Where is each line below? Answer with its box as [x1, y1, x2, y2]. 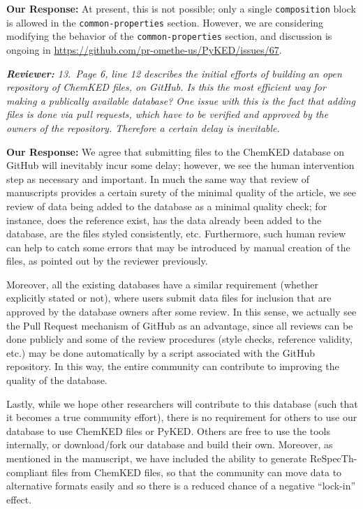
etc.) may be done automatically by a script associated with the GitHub [6, 345, 316, 360]
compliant [6, 464, 49, 479]
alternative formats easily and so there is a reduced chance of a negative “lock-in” [6, 478, 356, 493]
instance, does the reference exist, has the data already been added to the [6, 212, 322, 227]
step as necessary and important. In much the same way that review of [6, 171, 310, 186]
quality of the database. [6, 373, 108, 388]
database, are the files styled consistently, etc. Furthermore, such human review [6, 226, 346, 241]
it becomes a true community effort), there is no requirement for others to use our [6, 410, 357, 425]
